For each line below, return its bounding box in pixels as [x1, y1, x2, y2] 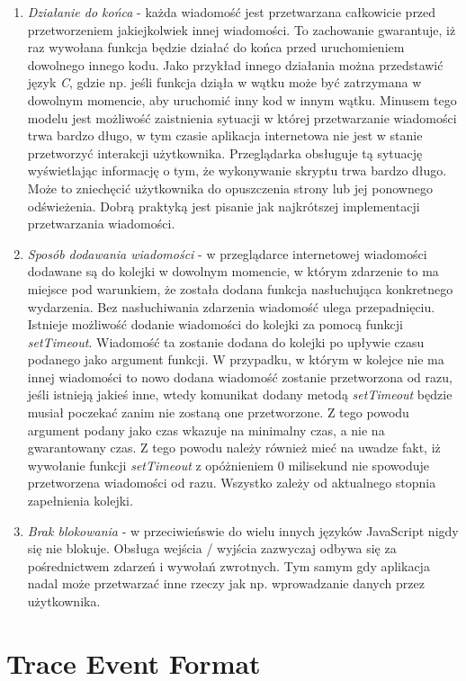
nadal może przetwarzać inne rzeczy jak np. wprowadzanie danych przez [27, 574, 425, 593]
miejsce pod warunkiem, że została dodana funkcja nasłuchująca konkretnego [27, 279, 453, 298]
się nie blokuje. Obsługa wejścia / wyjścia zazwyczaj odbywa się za [27, 539, 397, 558]
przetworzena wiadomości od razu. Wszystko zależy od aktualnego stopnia [27, 473, 436, 492]
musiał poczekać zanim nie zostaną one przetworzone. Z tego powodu [27, 403, 409, 422]
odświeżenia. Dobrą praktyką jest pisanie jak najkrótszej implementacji [27, 196, 420, 215]
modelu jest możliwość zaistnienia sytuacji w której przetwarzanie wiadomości [27, 108, 457, 127]
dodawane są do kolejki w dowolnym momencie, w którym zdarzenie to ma [27, 262, 439, 281]
